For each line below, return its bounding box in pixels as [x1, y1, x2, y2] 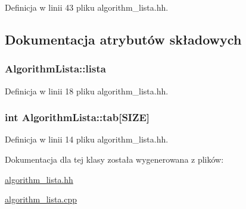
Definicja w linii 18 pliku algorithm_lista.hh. [5, 84, 169, 97]
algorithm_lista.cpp [5, 193, 77, 205]
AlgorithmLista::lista [5, 61, 106, 76]
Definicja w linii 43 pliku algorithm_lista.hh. [5, 1, 169, 13]
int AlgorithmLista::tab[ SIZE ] [5, 110, 150, 125]
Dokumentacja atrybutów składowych [5, 30, 242, 48]
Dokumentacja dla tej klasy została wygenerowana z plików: [5, 153, 224, 165]
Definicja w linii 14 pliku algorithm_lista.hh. [5, 133, 169, 145]
